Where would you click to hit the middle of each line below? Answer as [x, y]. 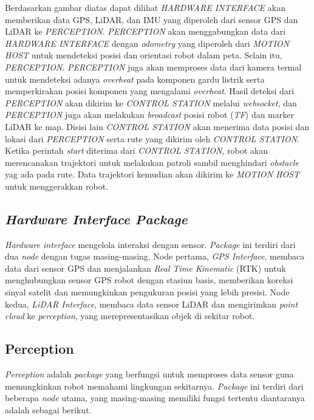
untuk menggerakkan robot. [57, 186]
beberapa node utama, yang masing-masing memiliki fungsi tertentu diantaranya [155, 398]
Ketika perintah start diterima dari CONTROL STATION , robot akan [136, 150]
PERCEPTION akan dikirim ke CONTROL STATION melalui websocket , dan [151, 102]
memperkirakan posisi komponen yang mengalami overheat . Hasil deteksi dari [150, 91]
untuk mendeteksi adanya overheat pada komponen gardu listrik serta [135, 79]
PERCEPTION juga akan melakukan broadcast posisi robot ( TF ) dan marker [149, 115]
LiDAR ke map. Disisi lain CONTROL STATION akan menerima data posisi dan [157, 126]
